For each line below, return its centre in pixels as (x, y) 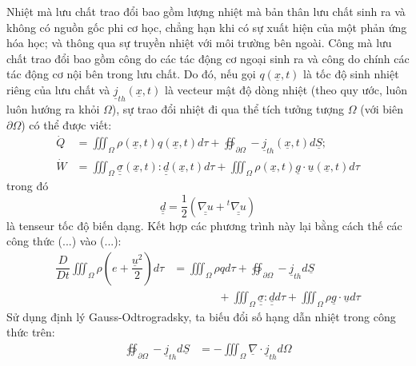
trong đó (28, 186)
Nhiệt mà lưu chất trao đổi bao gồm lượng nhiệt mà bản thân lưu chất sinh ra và (206, 11)
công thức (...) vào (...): (64, 241)
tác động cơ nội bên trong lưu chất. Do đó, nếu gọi (131, 74)
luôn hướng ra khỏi (53, 108)
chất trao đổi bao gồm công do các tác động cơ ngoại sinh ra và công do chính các (208, 58)
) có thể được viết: (66, 124)
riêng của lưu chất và (58, 89)
